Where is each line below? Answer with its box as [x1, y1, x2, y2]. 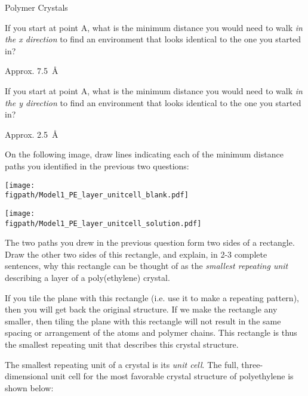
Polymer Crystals [5, 1, 68, 13]
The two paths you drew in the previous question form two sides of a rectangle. [5, 236, 295, 249]
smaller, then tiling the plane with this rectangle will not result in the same [5, 314, 281, 327]
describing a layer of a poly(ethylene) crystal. [5, 271, 170, 283]
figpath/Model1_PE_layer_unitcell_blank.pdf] [5, 191, 189, 200]
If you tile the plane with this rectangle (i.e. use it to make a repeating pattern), [5, 291, 299, 304]
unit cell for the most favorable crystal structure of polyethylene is [51, 370, 294, 382]
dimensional [5, 370, 48, 382]
